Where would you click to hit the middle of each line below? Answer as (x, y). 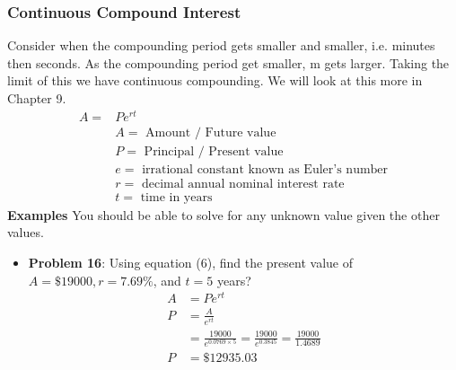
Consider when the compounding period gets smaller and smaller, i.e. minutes (221, 45)
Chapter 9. (37, 98)
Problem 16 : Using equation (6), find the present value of (190, 263)
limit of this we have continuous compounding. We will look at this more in (215, 80)
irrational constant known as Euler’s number (265, 169)
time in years (176, 197)
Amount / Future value (211, 132)
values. (26, 232)
